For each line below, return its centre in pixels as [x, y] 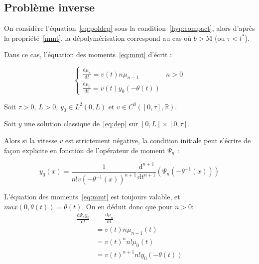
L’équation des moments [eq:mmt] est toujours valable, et [92, 197]
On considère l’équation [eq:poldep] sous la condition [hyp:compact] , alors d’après [129, 28]
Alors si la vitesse [31, 140]
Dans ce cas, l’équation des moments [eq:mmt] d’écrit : [88, 54]
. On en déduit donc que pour [127, 206]
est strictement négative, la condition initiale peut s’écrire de [158, 140]
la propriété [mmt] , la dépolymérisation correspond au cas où [98, 38]
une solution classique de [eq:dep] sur [81, 124]
